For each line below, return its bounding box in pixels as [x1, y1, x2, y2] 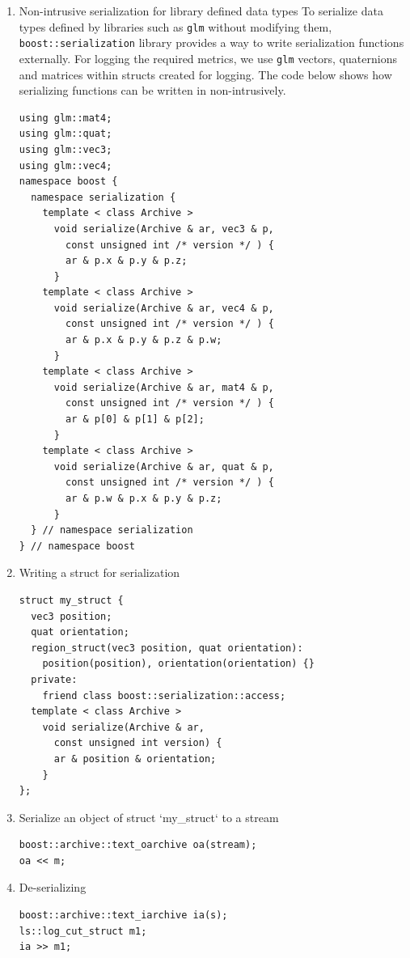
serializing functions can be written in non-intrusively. [19, 82, 286, 99]
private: [31, 673, 78, 685]
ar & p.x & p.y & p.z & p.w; [66, 334, 222, 346]
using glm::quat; [19, 128, 112, 140]
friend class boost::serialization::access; [42, 689, 286, 702]
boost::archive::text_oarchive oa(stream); [19, 839, 257, 851]
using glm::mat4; [19, 112, 112, 124]
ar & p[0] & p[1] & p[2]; [66, 413, 205, 426]
